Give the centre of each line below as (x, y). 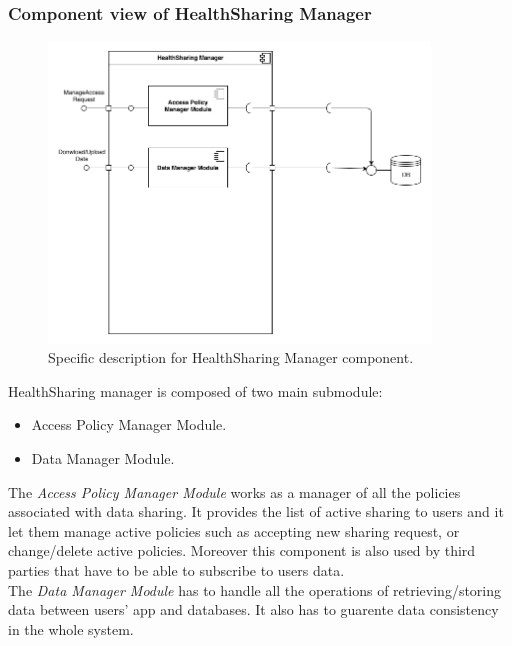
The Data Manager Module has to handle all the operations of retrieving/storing (255, 589)
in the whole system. (71, 628)
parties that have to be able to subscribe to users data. (176, 569)
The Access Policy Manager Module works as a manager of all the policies (234, 491)
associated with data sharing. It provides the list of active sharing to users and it (256, 511)
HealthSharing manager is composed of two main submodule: (195, 390)
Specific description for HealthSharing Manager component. (231, 357)
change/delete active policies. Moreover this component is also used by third (242, 550)
